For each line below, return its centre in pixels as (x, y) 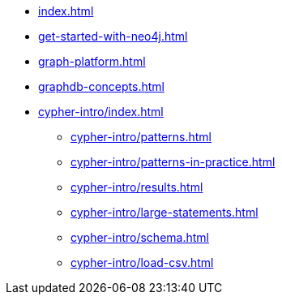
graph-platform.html (92, 61)
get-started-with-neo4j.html (113, 36)
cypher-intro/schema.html (140, 237)
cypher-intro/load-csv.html (142, 262)
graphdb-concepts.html (101, 86)
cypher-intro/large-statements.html (164, 212)
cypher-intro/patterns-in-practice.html (173, 162)
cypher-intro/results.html (137, 187)
